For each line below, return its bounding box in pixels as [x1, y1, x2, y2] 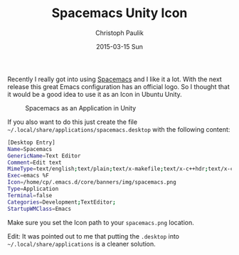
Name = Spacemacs [7, 145, 53, 152]
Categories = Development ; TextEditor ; [7, 198, 116, 206]
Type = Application [7, 185, 59, 193]
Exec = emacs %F [7, 172, 50, 179]
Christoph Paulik [95, 28, 144, 37]
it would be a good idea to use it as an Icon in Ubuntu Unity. [7, 90, 183, 98]
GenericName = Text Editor [7, 152, 81, 160]
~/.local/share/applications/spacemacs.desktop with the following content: [7, 125, 230, 133]
